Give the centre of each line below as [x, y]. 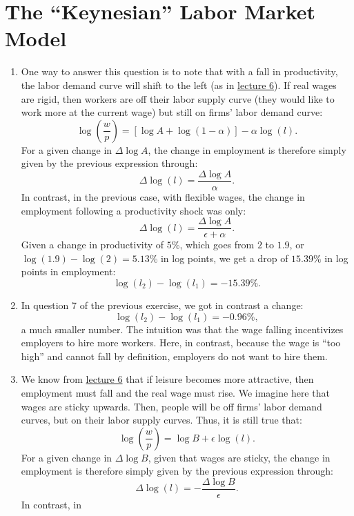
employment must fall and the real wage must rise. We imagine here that [175, 392]
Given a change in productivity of [92, 245]
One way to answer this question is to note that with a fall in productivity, [179, 71]
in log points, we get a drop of [224, 258]
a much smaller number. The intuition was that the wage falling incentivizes [182, 329]
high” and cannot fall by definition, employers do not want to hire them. [174, 356]
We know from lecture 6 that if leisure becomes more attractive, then [167, 379]
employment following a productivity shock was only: [134, 210]
